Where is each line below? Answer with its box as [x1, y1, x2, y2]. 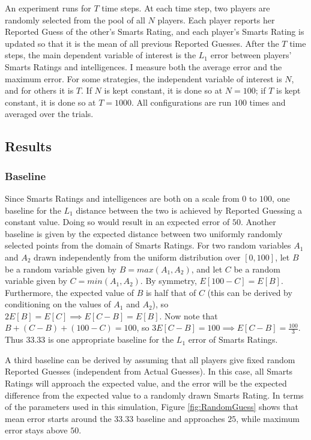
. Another [240, 215, 276, 228]
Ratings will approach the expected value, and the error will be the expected [5, 377, 287, 390]
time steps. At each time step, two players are [101, 2, 270, 14]
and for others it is [5, 84, 74, 97]
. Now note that [159, 309, 218, 322]
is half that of [145, 286, 196, 298]
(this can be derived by [207, 286, 292, 298]
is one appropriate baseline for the [48, 333, 174, 346]
